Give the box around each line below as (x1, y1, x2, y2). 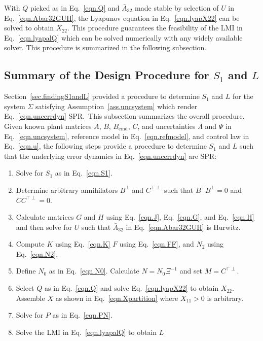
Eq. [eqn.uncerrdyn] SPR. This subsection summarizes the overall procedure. (4, 111, 245, 121)
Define (16, 265, 36, 276)
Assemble (16, 292, 45, 303)
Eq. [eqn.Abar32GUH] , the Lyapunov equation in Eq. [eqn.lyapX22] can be (4, 12, 240, 23)
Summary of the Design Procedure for (4, 67, 209, 83)
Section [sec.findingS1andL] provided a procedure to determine (4, 91, 200, 101)
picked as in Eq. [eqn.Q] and (30, 3, 120, 13)
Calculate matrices (16, 212, 74, 222)
